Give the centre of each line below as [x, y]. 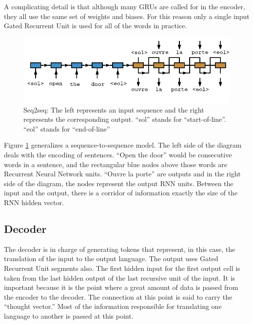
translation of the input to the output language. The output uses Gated [111, 258]
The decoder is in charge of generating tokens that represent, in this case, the [120, 249]
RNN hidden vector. [34, 202]
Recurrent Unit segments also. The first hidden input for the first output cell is [122, 268]
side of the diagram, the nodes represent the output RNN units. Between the [119, 183]
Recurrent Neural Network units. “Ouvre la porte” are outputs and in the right [122, 174]
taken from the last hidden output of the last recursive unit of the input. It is [120, 277]
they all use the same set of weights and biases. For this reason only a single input [127, 16]
